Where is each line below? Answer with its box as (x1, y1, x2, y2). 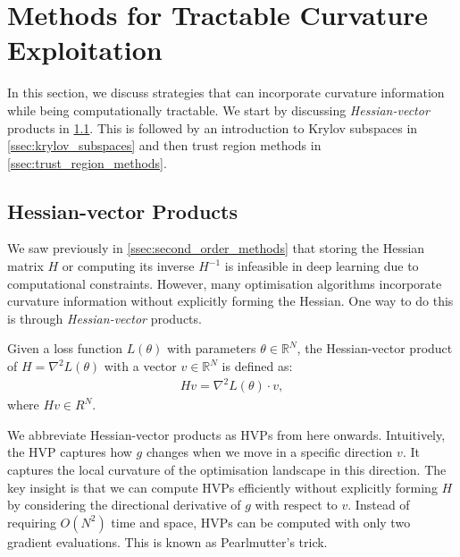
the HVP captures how (7, 443, 132, 461)
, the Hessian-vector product (297, 339, 453, 358)
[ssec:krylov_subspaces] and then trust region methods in (7, 136, 322, 155)
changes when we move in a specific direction (146, 443, 393, 461)
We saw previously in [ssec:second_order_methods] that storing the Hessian (7, 239, 425, 257)
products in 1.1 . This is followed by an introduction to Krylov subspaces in (7, 118, 418, 137)
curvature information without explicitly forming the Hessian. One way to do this (7, 291, 454, 310)
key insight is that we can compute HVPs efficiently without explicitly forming (7, 477, 438, 496)
